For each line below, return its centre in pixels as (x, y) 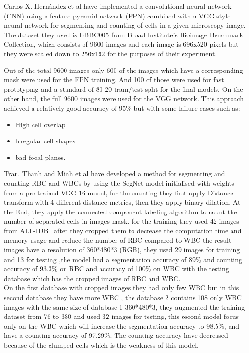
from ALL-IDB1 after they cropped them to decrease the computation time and (123, 230)
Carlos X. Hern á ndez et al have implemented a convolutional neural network (118, 6)
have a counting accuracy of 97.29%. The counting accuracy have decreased (116, 335)
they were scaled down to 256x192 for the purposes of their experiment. (110, 53)
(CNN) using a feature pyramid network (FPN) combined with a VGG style (117, 15)
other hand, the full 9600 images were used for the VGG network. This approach (124, 98)
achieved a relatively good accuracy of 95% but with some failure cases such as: (122, 108)
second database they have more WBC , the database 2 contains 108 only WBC (123, 297)
